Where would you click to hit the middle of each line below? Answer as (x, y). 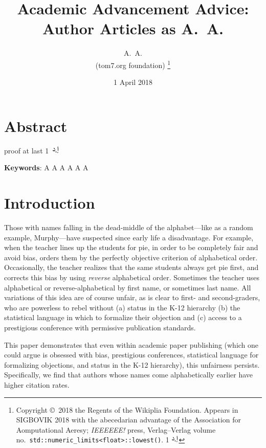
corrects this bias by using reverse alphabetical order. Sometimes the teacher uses (132, 277)
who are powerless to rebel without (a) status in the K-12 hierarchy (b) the (122, 307)
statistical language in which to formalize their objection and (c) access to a (123, 317)
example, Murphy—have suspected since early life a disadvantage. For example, (129, 237)
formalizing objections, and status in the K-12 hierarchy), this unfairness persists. (132, 364)
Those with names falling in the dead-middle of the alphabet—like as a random (129, 227)
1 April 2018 (133, 82)
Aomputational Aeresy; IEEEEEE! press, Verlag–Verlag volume (116, 429)
